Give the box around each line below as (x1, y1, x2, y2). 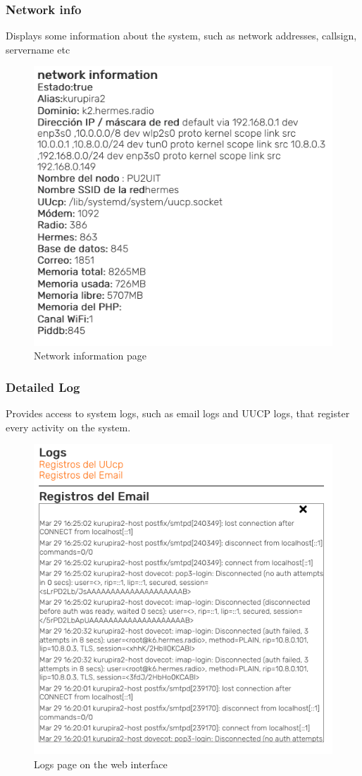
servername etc (6, 42, 70, 56)
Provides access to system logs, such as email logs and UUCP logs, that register (6, 406, 350, 421)
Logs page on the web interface (34, 756, 168, 771)
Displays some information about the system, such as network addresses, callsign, (6, 28, 357, 43)
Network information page (34, 348, 146, 363)
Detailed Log (6, 378, 80, 395)
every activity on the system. (6, 419, 131, 434)
